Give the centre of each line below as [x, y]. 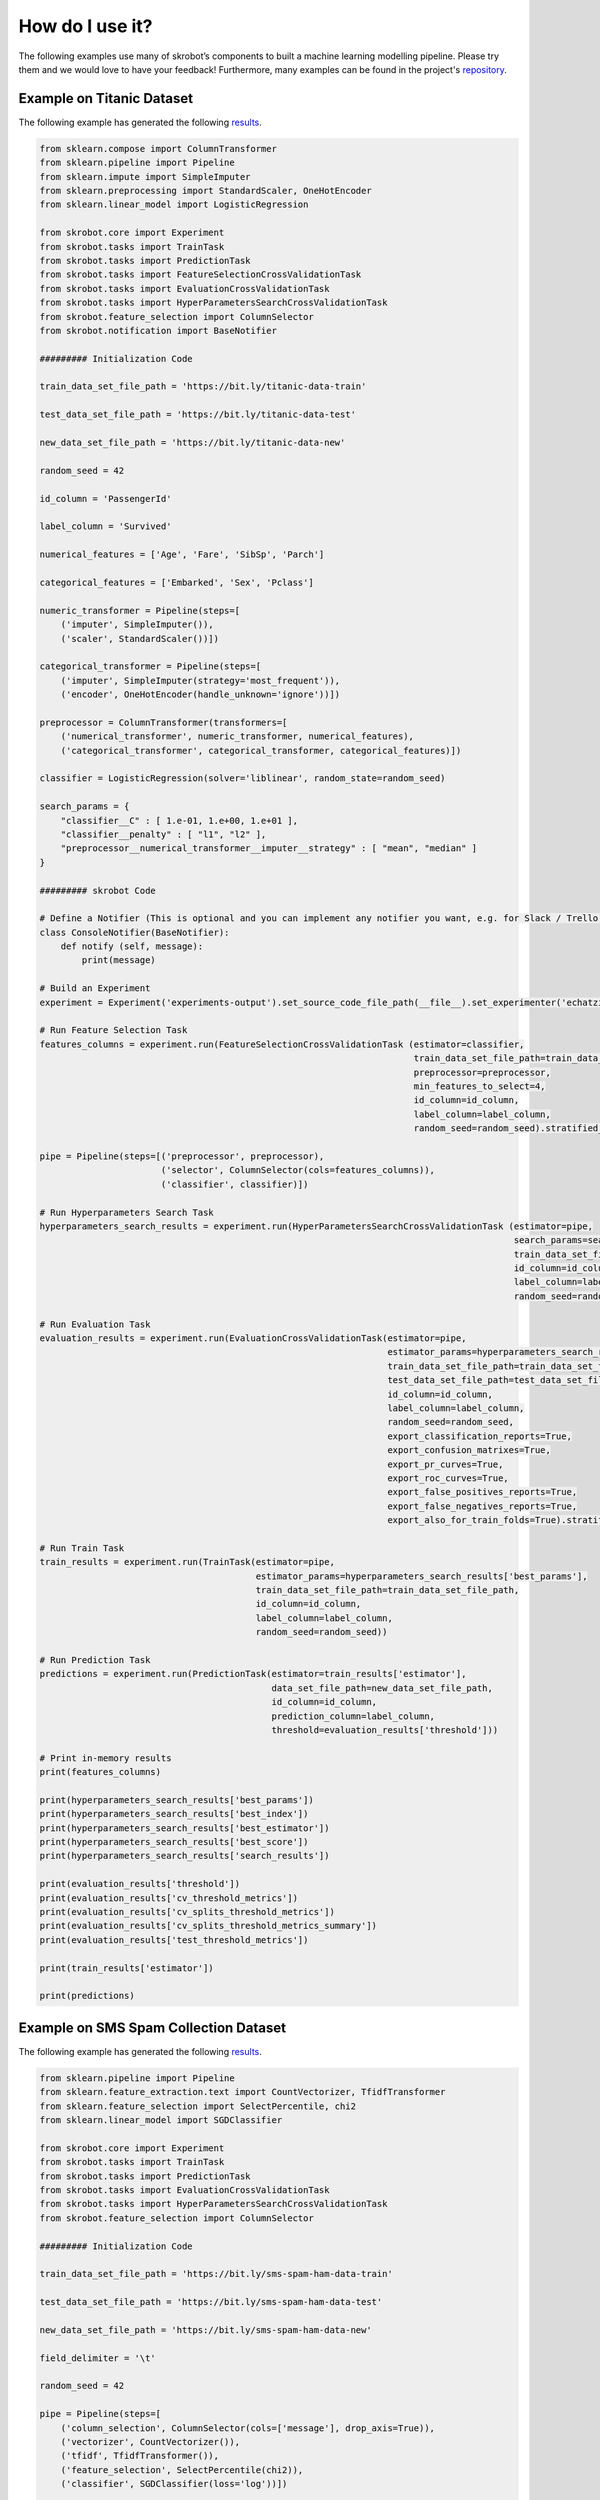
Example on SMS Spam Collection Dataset [152, 2027]
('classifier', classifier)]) [234, 1184]
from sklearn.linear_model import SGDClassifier [161, 2120]
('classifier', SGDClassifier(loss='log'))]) [174, 2484]
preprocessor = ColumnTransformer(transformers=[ [163, 722]
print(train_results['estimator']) [126, 1968]
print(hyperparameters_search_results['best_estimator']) [184, 1828]
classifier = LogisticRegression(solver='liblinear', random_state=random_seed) [242, 778]
